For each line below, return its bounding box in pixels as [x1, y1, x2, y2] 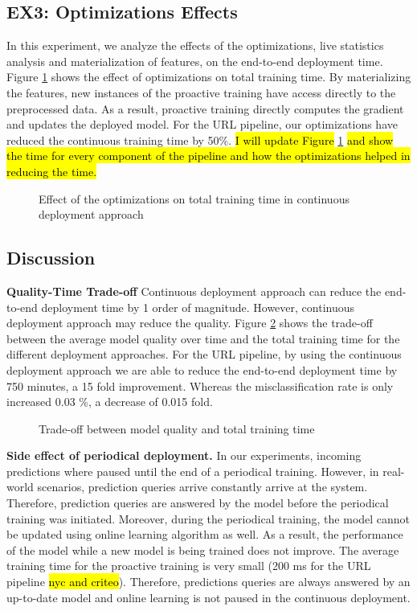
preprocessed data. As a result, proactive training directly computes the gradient [6, 100, 404, 117]
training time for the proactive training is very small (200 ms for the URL [6, 557, 371, 574]
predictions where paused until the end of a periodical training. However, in [6, 462, 379, 479]
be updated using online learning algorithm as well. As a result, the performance [6, 526, 403, 543]
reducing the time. [6, 162, 97, 179]
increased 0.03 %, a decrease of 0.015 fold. [6, 393, 213, 410]
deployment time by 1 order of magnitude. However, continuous [41, 298, 355, 315]
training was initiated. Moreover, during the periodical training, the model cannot [6, 510, 411, 527]
